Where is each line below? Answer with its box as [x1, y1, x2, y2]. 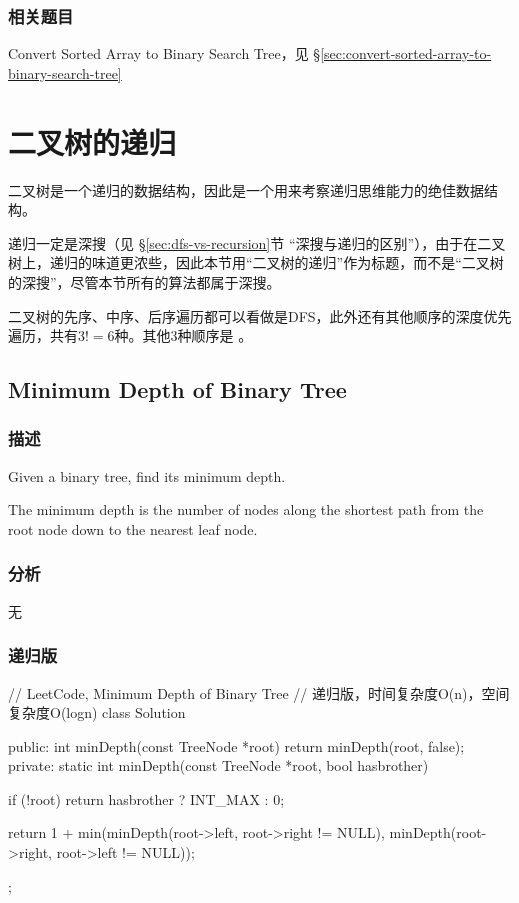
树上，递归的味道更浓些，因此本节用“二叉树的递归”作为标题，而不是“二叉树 [8, 252, 504, 273]
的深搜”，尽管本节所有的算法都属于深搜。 [8, 271, 281, 292]
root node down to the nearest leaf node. [8, 518, 258, 539]
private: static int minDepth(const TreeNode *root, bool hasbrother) [8, 755, 429, 776]
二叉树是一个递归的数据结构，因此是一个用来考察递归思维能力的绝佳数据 [8, 179, 484, 200]
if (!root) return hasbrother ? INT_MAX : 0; [8, 788, 285, 809]
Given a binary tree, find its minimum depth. [8, 465, 286, 486]
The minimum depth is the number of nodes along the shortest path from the [8, 499, 484, 520]
